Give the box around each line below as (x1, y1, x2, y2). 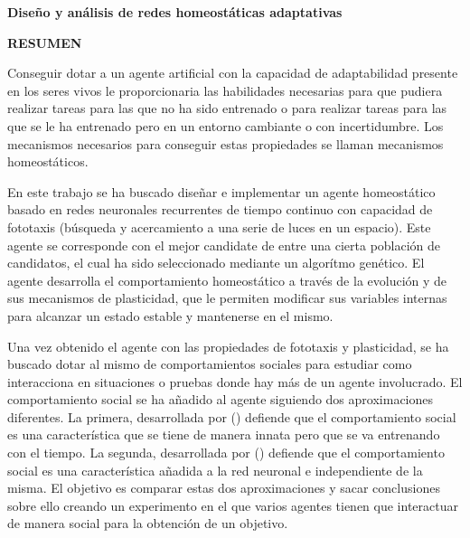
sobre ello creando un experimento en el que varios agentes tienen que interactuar (7, 496, 458, 514)
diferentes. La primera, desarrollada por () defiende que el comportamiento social (7, 407, 456, 426)
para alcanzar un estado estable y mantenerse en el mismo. (7, 306, 334, 325)
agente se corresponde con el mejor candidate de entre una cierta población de (7, 235, 441, 254)
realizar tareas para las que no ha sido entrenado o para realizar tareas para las (7, 99, 447, 118)
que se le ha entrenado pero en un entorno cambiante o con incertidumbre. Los (7, 116, 444, 135)
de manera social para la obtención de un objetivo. (7, 514, 288, 533)
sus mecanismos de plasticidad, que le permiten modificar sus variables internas (7, 288, 447, 307)
